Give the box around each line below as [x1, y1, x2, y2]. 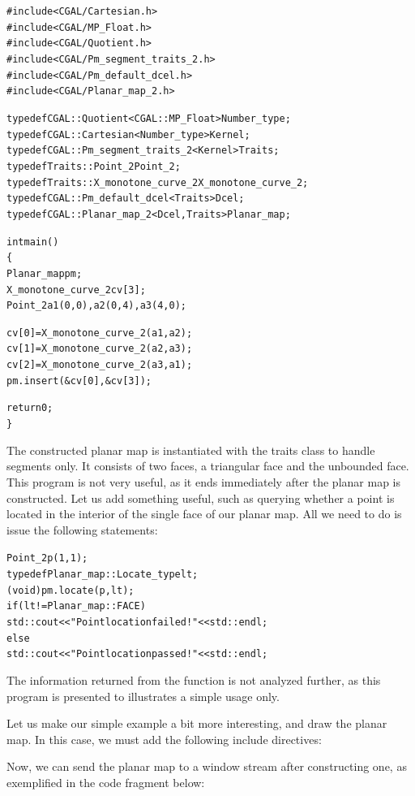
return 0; [6, 402, 53, 414]
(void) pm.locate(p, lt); [6, 584, 135, 596]
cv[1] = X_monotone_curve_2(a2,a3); [6, 343, 193, 355]
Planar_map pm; [6, 267, 83, 279]
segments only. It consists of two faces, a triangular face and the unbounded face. [6, 457, 409, 474]
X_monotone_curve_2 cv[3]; [6, 283, 146, 296]
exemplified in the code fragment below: [6, 773, 205, 790]
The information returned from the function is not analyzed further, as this [6, 671, 381, 688]
